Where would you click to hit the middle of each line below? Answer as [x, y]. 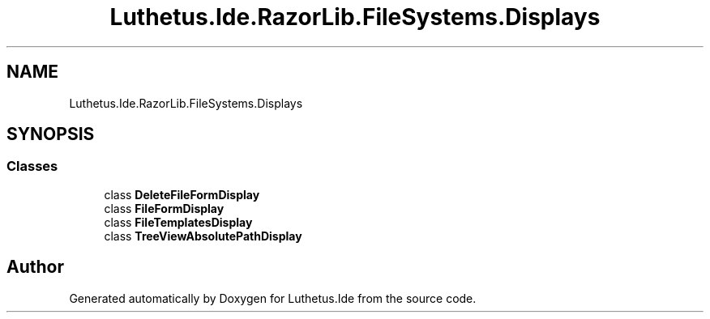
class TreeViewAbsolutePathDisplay [203, 236]
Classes [32, 166]
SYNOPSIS [51, 134]
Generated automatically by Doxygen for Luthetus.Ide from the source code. [273, 298]
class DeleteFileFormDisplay [182, 194]
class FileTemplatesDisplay [178, 222]
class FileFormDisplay [164, 208]
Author [35, 267]
